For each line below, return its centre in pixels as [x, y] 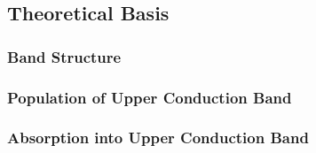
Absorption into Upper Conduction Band [158, 138]
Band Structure [64, 56]
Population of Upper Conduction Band [150, 97]
